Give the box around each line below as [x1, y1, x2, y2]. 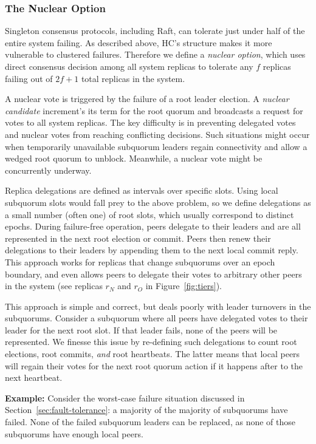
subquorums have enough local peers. [5, 427, 143, 440]
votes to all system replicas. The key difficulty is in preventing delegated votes [5, 116, 296, 129]
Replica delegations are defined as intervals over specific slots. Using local [5, 184, 278, 197]
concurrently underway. [5, 163, 92, 176]
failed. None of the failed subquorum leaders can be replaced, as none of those [5, 415, 295, 428]
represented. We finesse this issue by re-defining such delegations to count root [5, 335, 297, 348]
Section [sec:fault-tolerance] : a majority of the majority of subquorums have [5, 403, 288, 416]
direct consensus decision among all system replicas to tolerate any [5, 60, 253, 72]
